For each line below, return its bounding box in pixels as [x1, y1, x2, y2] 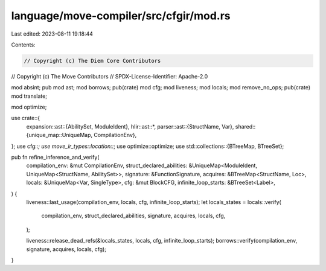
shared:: [235, 123, 256, 130]
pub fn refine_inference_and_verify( [11, 154, 100, 161]
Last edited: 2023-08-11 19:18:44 [11, 30, 94, 37]
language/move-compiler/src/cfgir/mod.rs [11, 9, 231, 22]
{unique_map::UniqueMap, [26, 132, 93, 139]
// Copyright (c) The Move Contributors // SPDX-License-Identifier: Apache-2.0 [11, 72, 208, 80]
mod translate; [11, 92, 48, 100]
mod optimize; [11, 103, 47, 111]
